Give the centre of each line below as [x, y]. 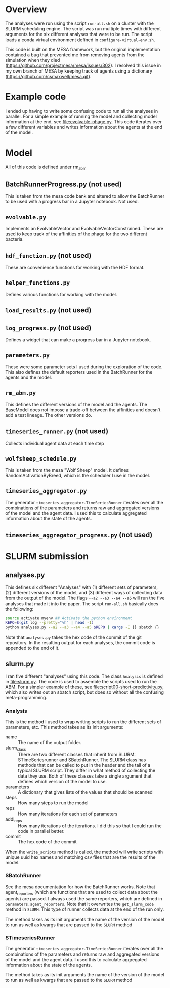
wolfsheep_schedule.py [41, 458]
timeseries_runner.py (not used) [57, 431]
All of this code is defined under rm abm [46, 167]
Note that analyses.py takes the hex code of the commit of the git [73, 637]
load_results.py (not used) [48, 310]
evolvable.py [26, 217]
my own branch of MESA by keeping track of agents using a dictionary [79, 71]
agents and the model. [29, 377]
